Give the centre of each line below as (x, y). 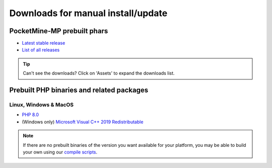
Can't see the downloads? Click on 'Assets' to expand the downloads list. (99, 73)
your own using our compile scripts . (60, 152)
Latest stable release (44, 43)
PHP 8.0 (30, 115)
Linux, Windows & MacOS (42, 105)
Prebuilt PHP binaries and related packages (79, 90)
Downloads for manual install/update (88, 13)
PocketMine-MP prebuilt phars (59, 31)
